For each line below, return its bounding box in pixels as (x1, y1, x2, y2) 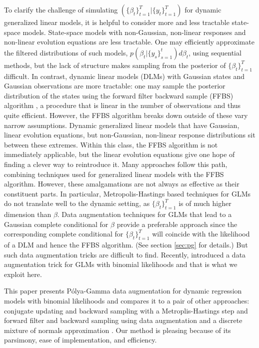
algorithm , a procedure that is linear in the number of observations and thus (4, 100, 241, 110)
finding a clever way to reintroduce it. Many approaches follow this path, (4, 158, 227, 169)
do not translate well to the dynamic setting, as (4, 198, 150, 208)
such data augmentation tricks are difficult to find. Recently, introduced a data (4, 249, 246, 259)
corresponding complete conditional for (4, 228, 123, 239)
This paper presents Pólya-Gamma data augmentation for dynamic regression (4, 285, 242, 296)
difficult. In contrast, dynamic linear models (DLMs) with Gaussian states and (4, 70, 244, 81)
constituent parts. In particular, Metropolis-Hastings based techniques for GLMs (4, 188, 251, 198)
